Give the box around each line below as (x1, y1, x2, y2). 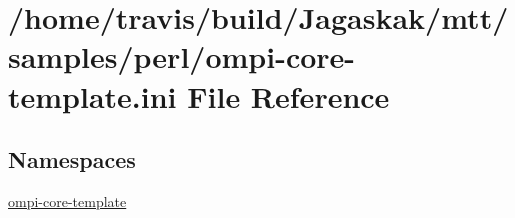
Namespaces (8, 144, 136, 175)
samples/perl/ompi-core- (8, 36, 356, 77)
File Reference (187, 75, 390, 116)
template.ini (8, 75, 177, 116)
